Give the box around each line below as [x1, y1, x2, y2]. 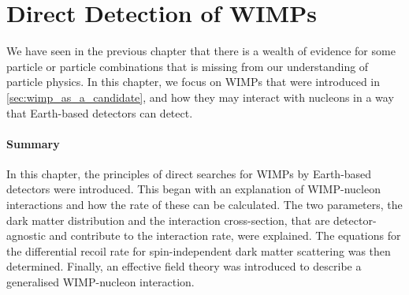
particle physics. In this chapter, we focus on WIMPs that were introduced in [6, 73, 381, 90]
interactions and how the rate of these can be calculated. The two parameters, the [6, 196, 403, 213]
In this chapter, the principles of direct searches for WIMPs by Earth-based [6, 165, 372, 181]
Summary [6, 135, 60, 151]
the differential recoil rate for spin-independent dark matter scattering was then [6, 242, 391, 259]
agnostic [6, 227, 46, 244]
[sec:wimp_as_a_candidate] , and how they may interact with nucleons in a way [6, 88, 394, 105]
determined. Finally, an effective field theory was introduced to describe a [6, 258, 362, 274]
